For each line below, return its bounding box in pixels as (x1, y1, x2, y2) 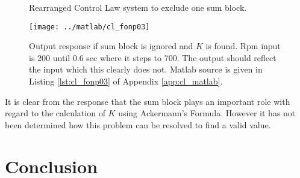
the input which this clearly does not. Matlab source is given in (29, 63, 263, 76)
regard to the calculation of (5, 107, 105, 119)
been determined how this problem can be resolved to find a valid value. (5, 118, 271, 131)
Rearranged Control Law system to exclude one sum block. (29, 1, 247, 13)
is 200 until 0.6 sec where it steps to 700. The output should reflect (29, 51, 277, 64)
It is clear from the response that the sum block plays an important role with (5, 95, 290, 107)
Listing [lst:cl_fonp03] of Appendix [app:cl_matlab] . (29, 75, 223, 88)
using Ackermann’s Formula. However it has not (118, 107, 296, 119)
